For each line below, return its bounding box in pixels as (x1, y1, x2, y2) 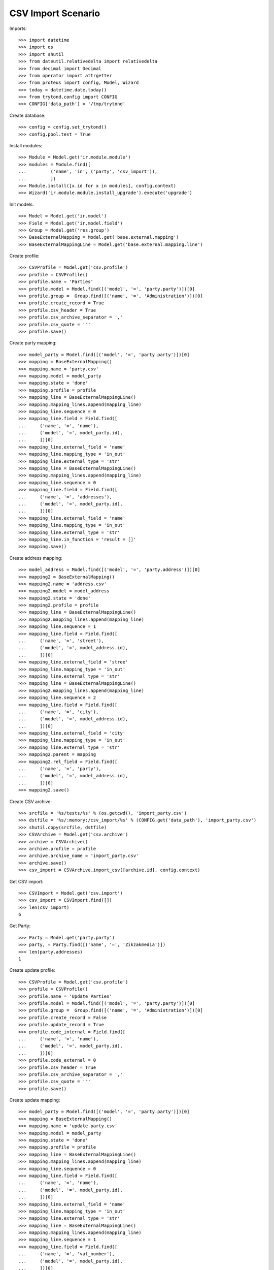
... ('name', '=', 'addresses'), (18, 494, 113, 500)
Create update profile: (9, 967, 55, 973)
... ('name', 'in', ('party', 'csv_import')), (18, 169, 158, 175)
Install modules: (9, 143, 43, 149)
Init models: (9, 201, 34, 207)
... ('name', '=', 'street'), (18, 638, 104, 644)
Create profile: (9, 253, 40, 259)
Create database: (9, 112, 46, 118)
